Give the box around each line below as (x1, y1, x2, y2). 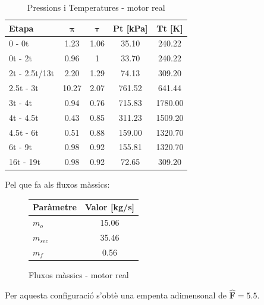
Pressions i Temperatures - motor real (27, 1, 165, 13)
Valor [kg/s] (84, 201, 134, 213)
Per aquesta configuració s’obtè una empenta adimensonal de (5, 288, 227, 301)
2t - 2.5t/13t (9, 67, 55, 79)
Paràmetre (33, 201, 77, 213)
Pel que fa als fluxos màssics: (5, 178, 110, 191)
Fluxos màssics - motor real (29, 269, 129, 281)
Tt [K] (156, 21, 183, 34)
